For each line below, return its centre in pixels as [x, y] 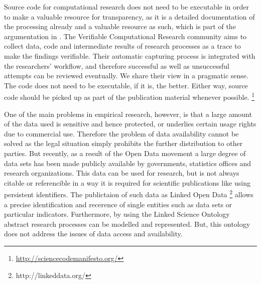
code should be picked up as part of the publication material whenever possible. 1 [129, 96]
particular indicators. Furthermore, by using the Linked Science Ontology [117, 214]
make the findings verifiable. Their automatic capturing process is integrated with [130, 55]
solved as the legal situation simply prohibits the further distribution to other [123, 143]
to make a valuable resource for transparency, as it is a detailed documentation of [129, 16]
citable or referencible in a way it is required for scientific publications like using [127, 182]
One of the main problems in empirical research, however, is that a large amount [128, 114]
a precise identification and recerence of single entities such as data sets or [118, 204]
